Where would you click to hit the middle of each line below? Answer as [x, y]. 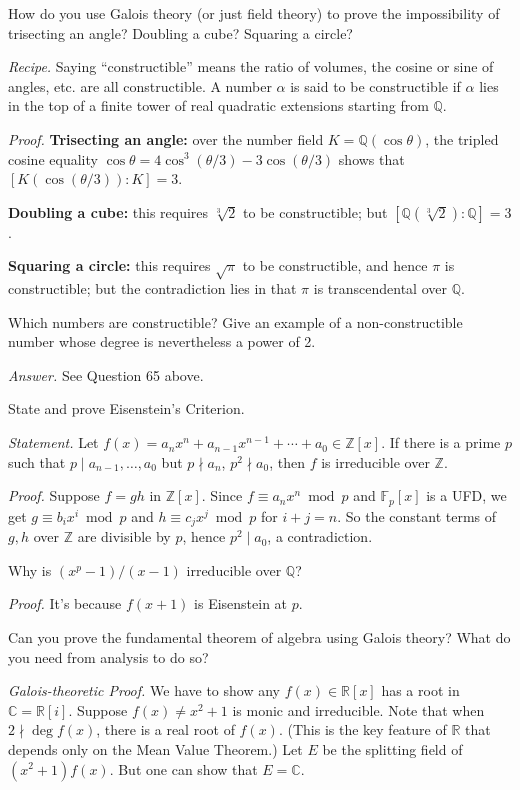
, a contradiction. [320, 536]
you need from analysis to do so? [108, 656]
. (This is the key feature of [362, 729]
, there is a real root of [165, 729]
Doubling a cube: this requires [108, 211]
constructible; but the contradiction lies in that [152, 288]
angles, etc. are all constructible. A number [140, 85]
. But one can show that [183, 768]
